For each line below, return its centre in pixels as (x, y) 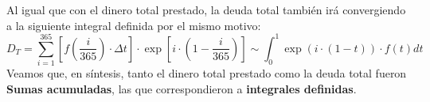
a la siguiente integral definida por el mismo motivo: (134, 25)
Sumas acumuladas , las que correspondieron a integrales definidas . (182, 88)
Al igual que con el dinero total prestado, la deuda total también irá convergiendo (206, 9)
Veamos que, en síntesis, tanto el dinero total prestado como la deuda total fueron (207, 73)
